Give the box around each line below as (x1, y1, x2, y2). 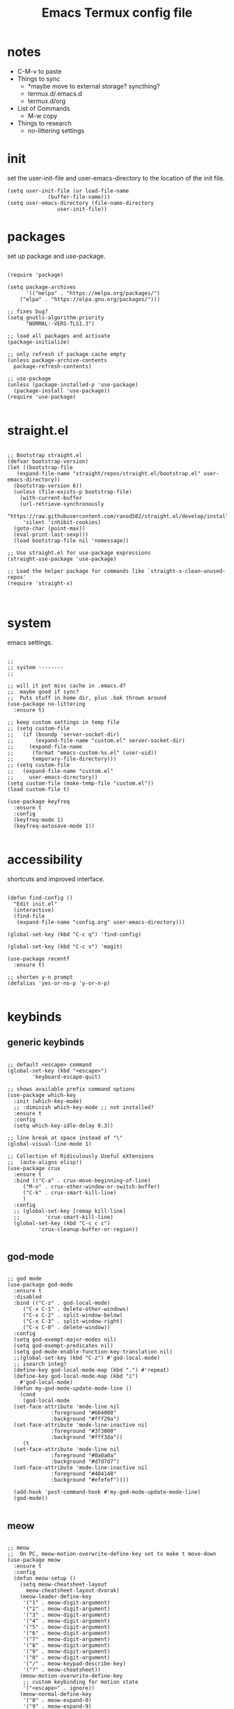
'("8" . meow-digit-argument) (22, 1642, 111, 1649)
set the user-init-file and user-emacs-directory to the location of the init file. (7, 174, 225, 182)
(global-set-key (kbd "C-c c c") (13, 1220, 111, 1227)
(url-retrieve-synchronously (19, 500, 104, 507)
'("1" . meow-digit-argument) (22, 1600, 111, 1607)
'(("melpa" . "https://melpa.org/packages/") (25, 289, 160, 297)
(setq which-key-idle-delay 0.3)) (13, 1122, 114, 1129)
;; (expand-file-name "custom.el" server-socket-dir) (7, 737, 186, 744)
